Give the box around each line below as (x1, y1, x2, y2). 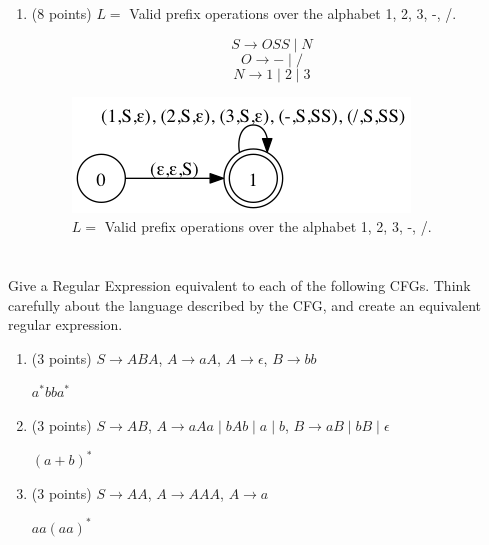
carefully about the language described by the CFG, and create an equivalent (8, 294, 482, 315)
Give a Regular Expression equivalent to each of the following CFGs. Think (8, 274, 471, 295)
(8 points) (31, 3, 92, 23)
